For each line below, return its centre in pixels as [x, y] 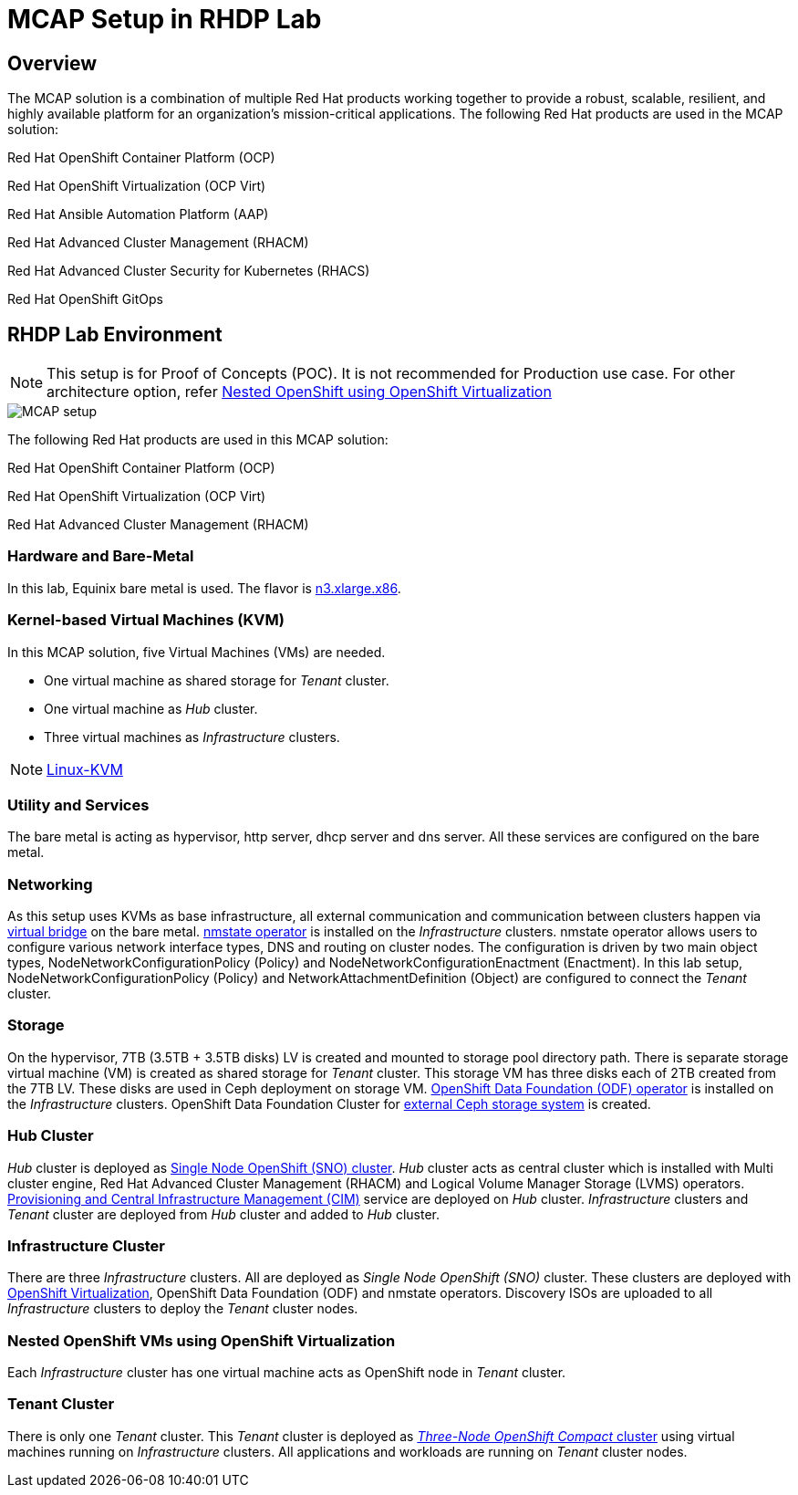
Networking [50, 884]
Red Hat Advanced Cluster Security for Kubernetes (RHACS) [189, 271]
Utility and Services [78, 805]
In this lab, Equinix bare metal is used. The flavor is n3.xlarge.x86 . [204, 588]
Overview [52, 63]
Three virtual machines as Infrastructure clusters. [192, 737]
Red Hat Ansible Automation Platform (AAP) [138, 214]
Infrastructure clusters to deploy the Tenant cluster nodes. [183, 1309]
